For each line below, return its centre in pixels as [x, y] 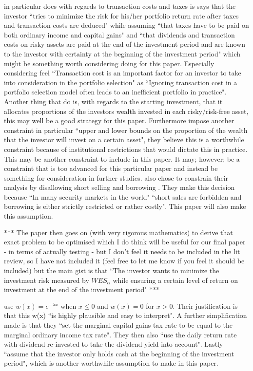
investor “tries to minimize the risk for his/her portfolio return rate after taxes [121, 15]
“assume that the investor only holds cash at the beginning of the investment [119, 353]
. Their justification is [205, 306]
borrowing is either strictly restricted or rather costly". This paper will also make [125, 206]
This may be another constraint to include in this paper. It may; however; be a [122, 158]
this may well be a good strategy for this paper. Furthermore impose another [119, 121]
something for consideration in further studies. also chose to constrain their [116, 177]
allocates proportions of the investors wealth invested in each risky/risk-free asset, [126, 111]
